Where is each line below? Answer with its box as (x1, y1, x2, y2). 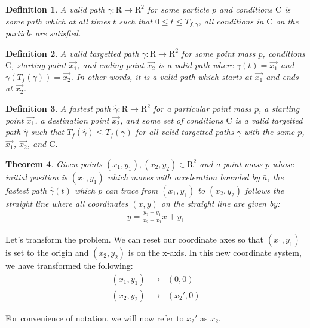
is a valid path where (158, 59, 234, 71)
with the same (244, 125, 295, 138)
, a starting (258, 102, 300, 115)
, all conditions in (198, 14, 264, 27)
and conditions (219, 3, 273, 15)
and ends (266, 70, 299, 82)
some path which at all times (5, 14, 111, 27)
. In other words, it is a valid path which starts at (70, 70, 252, 82)
